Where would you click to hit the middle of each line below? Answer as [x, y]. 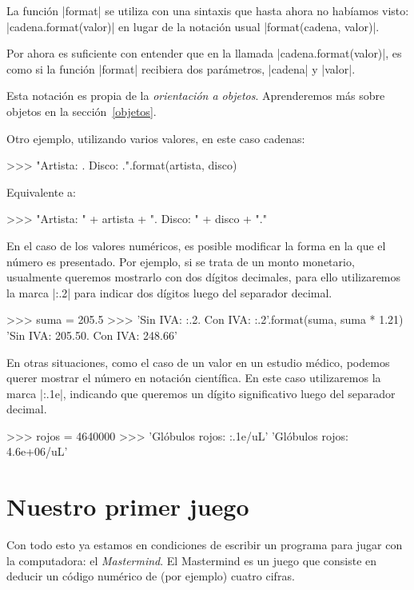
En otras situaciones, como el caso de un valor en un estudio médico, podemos [198, 362]
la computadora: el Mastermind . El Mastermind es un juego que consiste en [192, 560]
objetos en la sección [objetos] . [82, 111]
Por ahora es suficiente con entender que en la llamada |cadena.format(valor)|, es [204, 53]
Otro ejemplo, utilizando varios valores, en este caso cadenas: [156, 138]
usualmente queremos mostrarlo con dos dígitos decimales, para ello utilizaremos [204, 277]
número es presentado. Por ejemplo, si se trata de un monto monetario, [181, 261]
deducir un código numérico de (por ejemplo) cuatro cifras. [151, 576]
